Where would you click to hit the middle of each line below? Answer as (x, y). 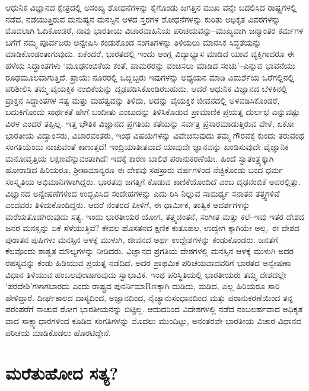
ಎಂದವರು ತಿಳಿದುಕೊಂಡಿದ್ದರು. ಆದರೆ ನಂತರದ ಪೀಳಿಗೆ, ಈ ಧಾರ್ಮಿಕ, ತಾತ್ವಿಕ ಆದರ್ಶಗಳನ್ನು (128, 205)
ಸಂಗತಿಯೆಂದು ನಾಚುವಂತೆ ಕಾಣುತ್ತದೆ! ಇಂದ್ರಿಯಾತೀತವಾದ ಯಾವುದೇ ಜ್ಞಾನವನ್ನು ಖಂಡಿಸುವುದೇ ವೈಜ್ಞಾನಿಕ (147, 147)
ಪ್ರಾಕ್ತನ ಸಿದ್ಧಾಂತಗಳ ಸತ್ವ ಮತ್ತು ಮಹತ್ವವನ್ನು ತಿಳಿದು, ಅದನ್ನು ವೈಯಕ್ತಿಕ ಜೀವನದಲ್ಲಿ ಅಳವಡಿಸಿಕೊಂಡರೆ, (143, 100)
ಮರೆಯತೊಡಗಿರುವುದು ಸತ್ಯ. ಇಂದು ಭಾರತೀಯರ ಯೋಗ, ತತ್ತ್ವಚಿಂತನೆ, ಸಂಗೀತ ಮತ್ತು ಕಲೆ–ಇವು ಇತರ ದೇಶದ (155, 216)
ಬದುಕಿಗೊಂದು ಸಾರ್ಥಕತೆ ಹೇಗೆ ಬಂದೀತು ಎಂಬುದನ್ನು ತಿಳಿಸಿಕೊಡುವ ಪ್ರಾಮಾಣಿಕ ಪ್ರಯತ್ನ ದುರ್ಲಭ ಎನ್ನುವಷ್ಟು (153, 112)
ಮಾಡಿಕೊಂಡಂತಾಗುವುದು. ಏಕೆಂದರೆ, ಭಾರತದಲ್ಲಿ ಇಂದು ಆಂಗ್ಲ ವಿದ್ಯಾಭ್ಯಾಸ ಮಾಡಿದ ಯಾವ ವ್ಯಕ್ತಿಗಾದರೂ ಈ (150, 54)
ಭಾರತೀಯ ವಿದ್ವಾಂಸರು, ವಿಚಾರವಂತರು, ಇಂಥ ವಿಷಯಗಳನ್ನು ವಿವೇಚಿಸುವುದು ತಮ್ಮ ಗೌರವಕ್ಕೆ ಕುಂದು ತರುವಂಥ (155, 135)
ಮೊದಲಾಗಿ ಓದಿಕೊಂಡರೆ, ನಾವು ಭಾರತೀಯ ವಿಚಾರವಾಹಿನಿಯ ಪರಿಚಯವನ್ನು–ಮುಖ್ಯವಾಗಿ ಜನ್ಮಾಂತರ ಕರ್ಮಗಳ (154, 31)
